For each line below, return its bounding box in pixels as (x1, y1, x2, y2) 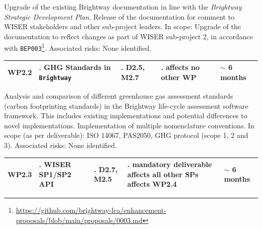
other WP (161, 71, 196, 82)
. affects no (161, 62, 200, 72)
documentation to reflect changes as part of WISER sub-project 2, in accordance (4, 31, 253, 41)
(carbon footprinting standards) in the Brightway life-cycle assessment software (4, 100, 248, 111)
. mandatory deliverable (127, 159, 212, 169)
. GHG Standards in (39, 62, 111, 72)
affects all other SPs (127, 169, 199, 179)
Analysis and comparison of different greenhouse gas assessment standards (4, 90, 233, 101)
